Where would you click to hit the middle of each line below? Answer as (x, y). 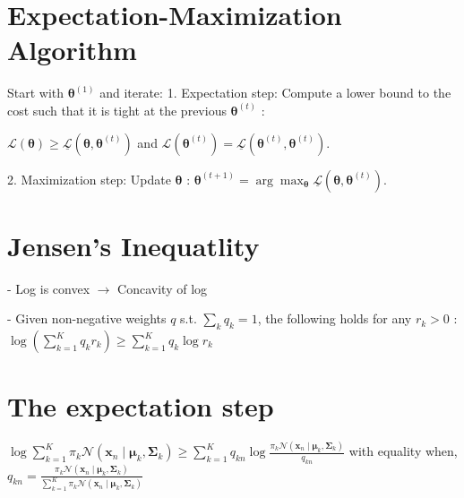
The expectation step (141, 406)
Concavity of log (163, 288)
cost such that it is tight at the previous (117, 110)
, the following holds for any (335, 318)
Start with (36, 93)
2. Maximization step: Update (89, 179)
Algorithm (72, 50)
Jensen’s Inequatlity (133, 245)
